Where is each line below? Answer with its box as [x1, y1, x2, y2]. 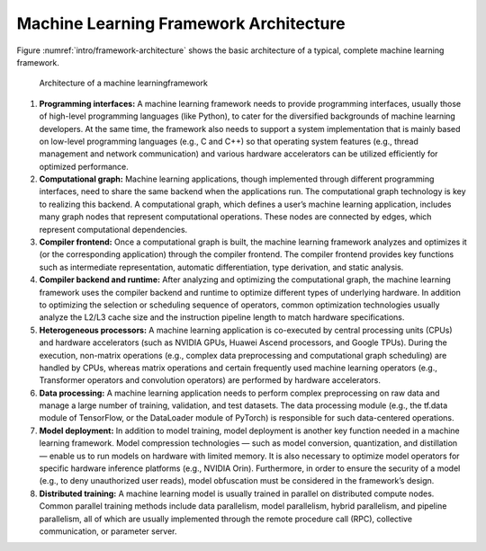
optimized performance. [39, 161, 130, 172]
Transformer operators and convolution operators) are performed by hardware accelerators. [39, 375, 382, 386]
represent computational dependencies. [39, 224, 188, 235]
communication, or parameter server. [39, 526, 177, 537]
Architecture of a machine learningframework [39, 77, 209, 89]
